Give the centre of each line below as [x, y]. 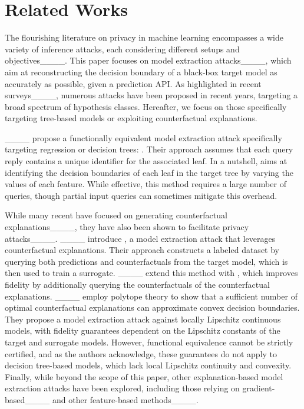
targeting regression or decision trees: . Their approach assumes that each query [149, 149]
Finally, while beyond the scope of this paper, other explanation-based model [144, 376]
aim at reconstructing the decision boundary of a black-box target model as [141, 72]
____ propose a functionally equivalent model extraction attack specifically [143, 137]
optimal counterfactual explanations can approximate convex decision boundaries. [152, 307]
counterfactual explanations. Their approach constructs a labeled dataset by [142, 250]
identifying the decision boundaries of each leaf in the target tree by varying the [149, 172]
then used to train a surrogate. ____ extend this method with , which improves [151, 273]
